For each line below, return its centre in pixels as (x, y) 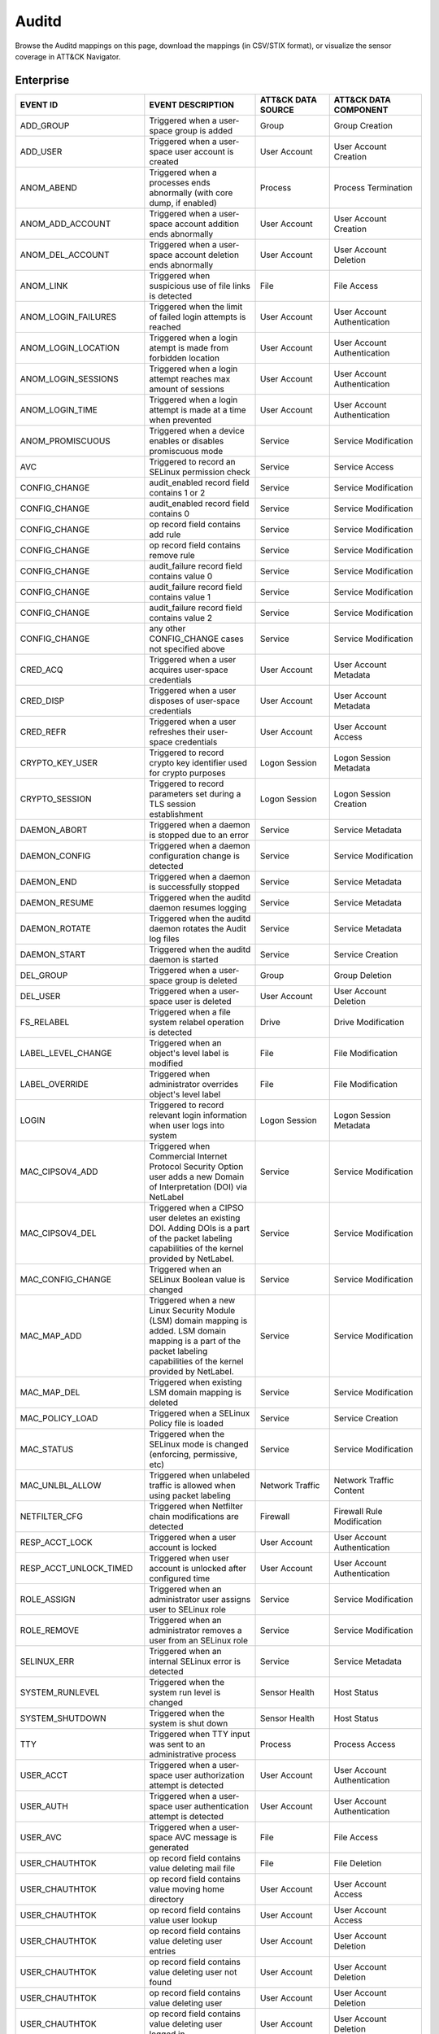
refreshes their (178, 731)
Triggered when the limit (196, 307)
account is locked (183, 1547)
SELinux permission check (200, 472)
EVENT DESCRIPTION (192, 104)
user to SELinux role (188, 1609)
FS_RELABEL (45, 1022)
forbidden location (184, 358)
